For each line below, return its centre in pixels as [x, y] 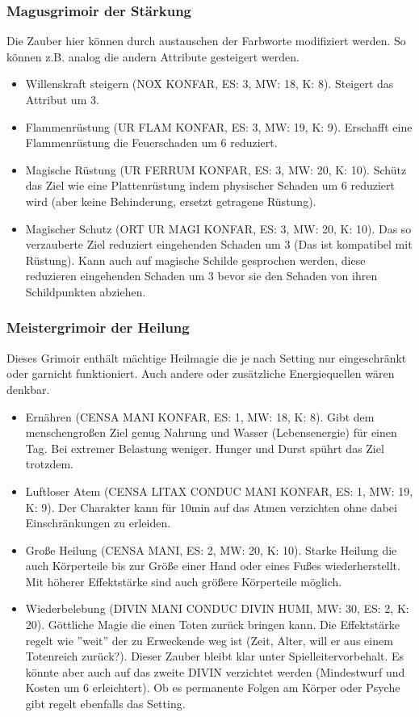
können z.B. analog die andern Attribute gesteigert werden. [153, 56]
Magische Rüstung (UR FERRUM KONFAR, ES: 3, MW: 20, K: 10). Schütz [216, 169]
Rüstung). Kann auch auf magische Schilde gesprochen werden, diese [195, 260]
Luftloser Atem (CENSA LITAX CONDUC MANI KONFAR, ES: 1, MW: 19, [219, 491]
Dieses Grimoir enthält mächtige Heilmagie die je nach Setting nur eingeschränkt [207, 357]
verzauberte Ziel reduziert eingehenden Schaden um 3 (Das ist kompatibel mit [219, 244]
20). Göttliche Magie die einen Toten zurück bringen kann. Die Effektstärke [212, 625]
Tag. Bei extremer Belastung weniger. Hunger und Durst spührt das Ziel [205, 448]
